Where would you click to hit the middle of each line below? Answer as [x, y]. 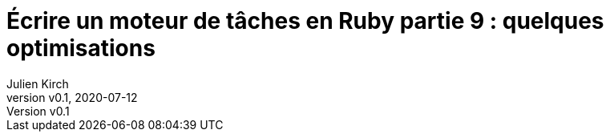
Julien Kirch [38, 83]
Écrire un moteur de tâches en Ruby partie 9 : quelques [305, 21]
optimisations [81, 48]
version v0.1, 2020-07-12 [72, 97]
